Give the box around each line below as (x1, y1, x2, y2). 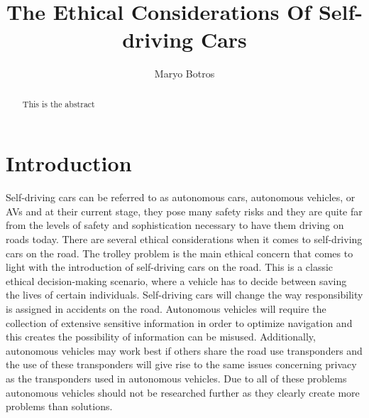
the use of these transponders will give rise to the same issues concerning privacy (6, 357, 357, 372)
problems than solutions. (6, 399, 113, 414)
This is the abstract (22, 97, 95, 109)
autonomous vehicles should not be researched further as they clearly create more (6, 385, 360, 400)
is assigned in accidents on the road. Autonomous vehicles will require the (6, 301, 326, 316)
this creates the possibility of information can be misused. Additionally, (6, 329, 316, 344)
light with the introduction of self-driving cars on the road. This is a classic (6, 259, 334, 274)
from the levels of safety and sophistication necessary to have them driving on (6, 218, 344, 232)
